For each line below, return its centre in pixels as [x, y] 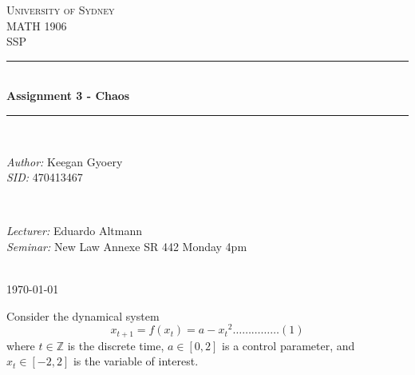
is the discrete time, [116, 345]
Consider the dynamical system [83, 315]
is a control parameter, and [289, 345]
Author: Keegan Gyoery [65, 161]
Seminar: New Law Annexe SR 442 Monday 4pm [127, 246]
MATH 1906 [37, 25]
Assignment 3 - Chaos [68, 96]
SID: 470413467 [45, 177]
